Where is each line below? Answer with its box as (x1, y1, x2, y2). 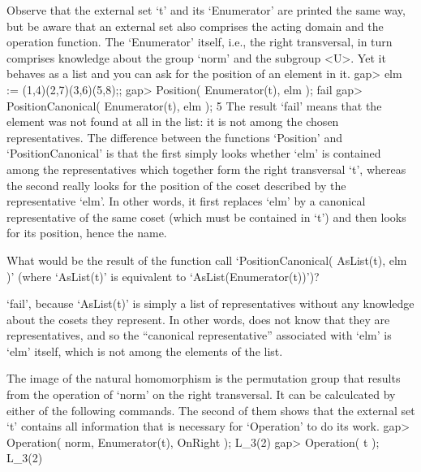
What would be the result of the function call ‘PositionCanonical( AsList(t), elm (6, 251, 407, 268)
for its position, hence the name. (6, 224, 167, 241)
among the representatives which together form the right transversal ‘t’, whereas (6, 160, 406, 177)
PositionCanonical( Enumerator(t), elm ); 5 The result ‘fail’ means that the (6, 97, 382, 114)
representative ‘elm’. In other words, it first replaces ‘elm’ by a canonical (6, 193, 366, 210)
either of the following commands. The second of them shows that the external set (6, 401, 415, 418)
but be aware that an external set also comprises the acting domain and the (6, 17, 384, 34)
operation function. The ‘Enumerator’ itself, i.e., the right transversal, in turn (6, 33, 393, 50)
